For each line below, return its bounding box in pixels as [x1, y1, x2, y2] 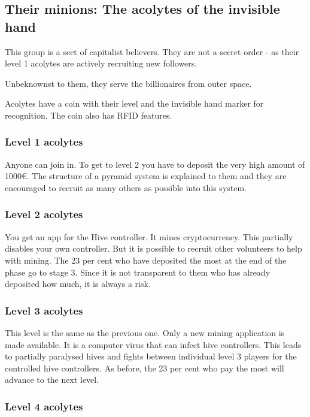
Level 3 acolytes [5, 303, 83, 318]
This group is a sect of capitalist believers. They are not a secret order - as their [5, 45, 299, 58]
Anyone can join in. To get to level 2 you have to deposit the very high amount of [5, 158, 305, 170]
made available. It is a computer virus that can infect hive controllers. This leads [5, 338, 302, 350]
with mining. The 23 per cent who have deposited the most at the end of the [5, 253, 287, 266]
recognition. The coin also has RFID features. [5, 108, 172, 121]
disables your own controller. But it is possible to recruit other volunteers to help [5, 242, 302, 255]
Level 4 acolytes [5, 398, 83, 413]
